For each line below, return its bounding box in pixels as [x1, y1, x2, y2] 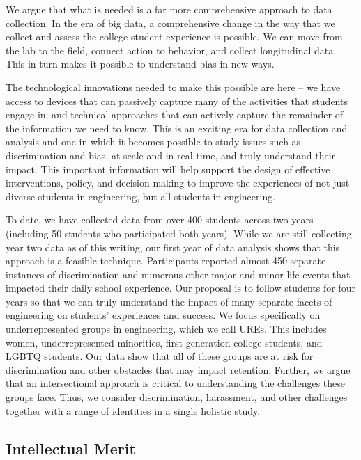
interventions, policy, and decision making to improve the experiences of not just [6, 175, 350, 190]
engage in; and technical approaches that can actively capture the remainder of [6, 107, 344, 122]
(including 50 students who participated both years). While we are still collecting [6, 225, 352, 240]
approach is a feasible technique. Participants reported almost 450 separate [6, 253, 326, 268]
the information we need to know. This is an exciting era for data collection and [6, 120, 348, 135]
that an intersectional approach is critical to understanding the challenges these [6, 376, 346, 390]
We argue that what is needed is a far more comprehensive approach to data [6, 2, 332, 16]
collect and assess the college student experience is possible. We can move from [6, 29, 343, 44]
